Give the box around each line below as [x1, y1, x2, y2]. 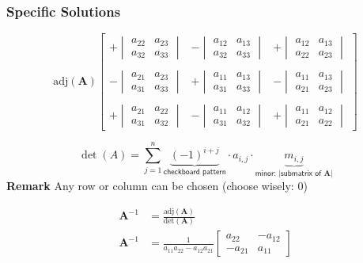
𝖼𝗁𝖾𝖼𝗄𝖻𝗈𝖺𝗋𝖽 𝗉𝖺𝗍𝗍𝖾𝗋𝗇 [163, 168, 226, 177]
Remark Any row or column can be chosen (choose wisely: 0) [6, 177, 308, 194]
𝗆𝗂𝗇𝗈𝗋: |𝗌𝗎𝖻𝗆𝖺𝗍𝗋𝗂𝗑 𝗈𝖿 [255, 169, 322, 177]
